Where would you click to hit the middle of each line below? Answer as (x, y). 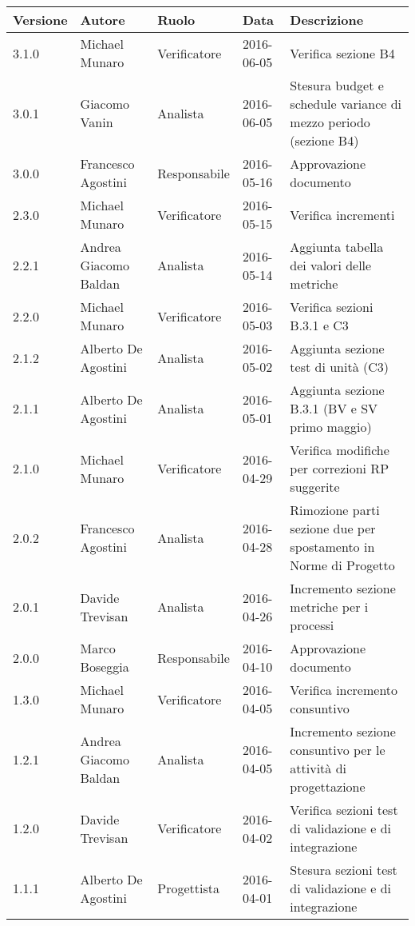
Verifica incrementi (342, 214)
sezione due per (333, 528)
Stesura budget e (337, 85)
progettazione (328, 786)
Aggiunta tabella (337, 247)
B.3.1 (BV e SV (334, 408)
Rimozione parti (335, 510)
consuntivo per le (338, 750)
